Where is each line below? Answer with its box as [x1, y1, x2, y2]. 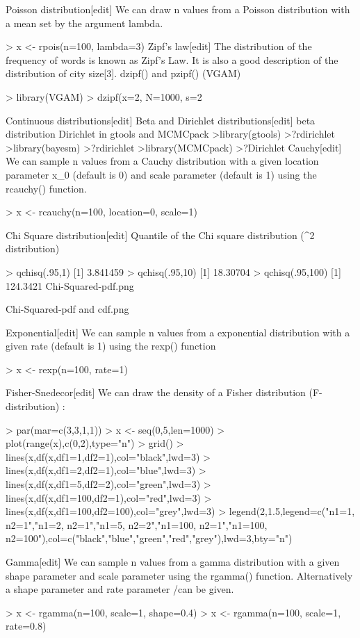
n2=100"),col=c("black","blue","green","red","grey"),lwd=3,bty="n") [6, 531, 293, 546]
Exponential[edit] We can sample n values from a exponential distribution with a [6, 325, 350, 339]
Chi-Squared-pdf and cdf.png [6, 302, 129, 316]
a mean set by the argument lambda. [6, 15, 163, 30]
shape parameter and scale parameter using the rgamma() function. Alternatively [6, 568, 353, 582]
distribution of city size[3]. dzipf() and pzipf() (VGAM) [6, 66, 241, 81]
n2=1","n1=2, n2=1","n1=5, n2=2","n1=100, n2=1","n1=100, [6, 517, 268, 532]
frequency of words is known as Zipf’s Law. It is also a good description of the [6, 52, 338, 67]
